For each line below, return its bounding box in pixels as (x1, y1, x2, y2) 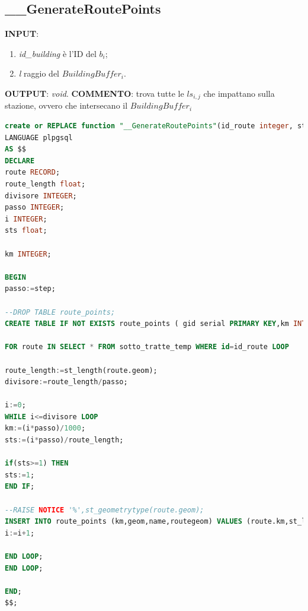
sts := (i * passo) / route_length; (5, 436, 124, 445)
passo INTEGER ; (5, 203, 65, 212)
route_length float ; (5, 180, 86, 188)
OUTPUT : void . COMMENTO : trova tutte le (5, 87, 184, 99)
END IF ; (5, 482, 35, 491)
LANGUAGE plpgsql (5, 133, 73, 142)
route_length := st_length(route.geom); (5, 366, 158, 375)
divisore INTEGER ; (5, 191, 77, 200)
